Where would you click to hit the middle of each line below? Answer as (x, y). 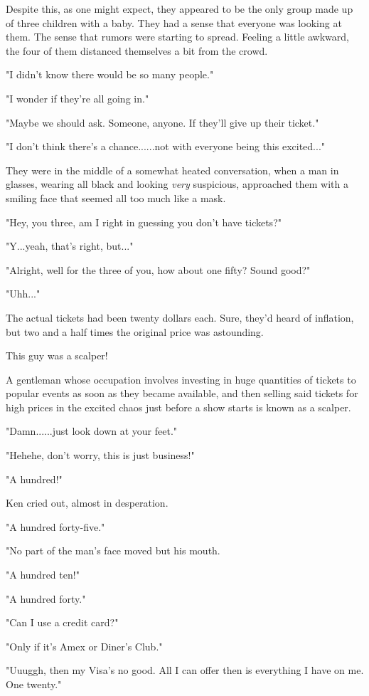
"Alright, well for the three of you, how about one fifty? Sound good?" (158, 269)
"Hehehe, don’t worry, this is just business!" (100, 455)
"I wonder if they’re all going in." (77, 98)
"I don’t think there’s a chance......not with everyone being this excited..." (166, 146)
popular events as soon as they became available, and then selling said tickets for (182, 393)
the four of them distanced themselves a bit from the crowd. (137, 50)
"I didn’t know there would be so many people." (110, 74)
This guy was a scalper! (57, 355)
